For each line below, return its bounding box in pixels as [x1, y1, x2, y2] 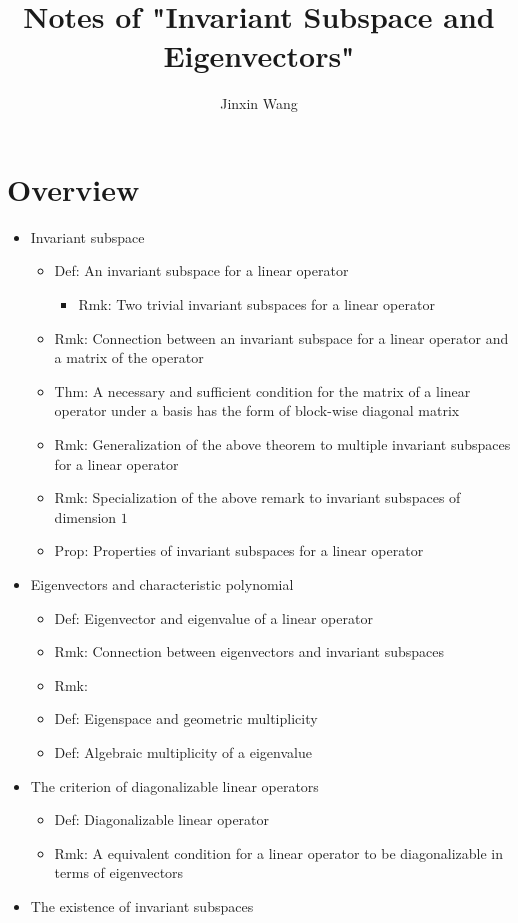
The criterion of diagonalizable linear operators [30, 775, 319, 796]
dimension [54, 506, 117, 527]
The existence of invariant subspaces [30, 895, 254, 916]
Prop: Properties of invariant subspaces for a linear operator [54, 540, 424, 561]
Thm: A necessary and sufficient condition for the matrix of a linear [54, 380, 471, 401]
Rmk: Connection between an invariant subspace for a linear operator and [54, 327, 509, 348]
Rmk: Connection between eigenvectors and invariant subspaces [54, 641, 445, 662]
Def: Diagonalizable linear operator [54, 809, 270, 830]
